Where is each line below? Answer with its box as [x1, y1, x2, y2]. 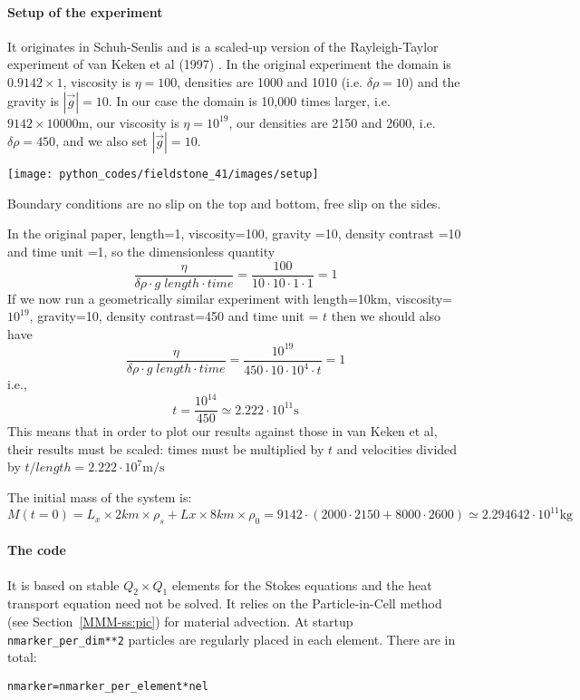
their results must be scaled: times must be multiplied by [7, 439, 324, 458]
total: [7, 647, 37, 666]
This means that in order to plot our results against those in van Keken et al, [7, 422, 438, 441]
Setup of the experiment [7, 2, 163, 21]
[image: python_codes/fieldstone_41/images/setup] [7, 168, 319, 181]
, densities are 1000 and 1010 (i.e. [177, 72, 362, 91]
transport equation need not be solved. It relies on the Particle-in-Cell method [7, 594, 442, 613]
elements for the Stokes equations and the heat [171, 575, 432, 594]
